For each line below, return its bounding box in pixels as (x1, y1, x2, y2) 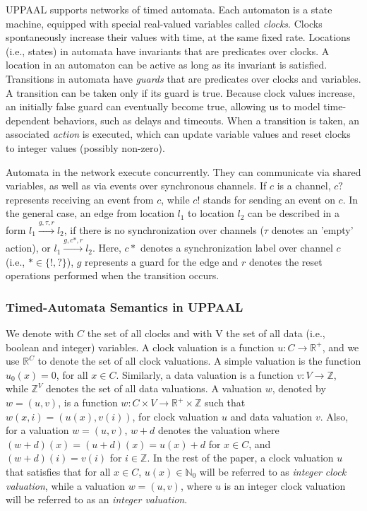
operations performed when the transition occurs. (6, 268, 219, 283)
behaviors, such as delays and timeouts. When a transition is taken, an (53, 112, 360, 127)
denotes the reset (249, 254, 323, 269)
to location (188, 206, 234, 221)
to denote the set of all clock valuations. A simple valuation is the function (37, 353, 361, 368)
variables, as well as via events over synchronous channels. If (6, 178, 267, 193)
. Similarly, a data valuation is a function (116, 367, 294, 382)
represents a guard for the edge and (85, 254, 239, 269)
